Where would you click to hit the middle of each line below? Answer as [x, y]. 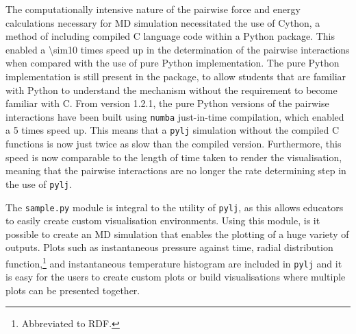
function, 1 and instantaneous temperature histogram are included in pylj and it [174, 262]
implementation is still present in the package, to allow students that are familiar [176, 76]
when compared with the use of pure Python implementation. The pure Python [173, 63]
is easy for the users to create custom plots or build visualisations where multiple [176, 277]
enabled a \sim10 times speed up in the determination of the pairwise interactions [178, 49]
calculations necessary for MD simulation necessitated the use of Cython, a [163, 22]
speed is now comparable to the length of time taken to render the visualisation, [174, 157]
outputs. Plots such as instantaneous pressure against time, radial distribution [169, 247]
